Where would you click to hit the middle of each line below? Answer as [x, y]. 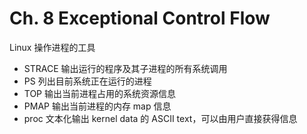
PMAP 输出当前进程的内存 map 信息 [97, 106]
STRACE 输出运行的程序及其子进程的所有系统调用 [125, 68]
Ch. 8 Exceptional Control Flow [140, 18]
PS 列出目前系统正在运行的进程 [87, 81]
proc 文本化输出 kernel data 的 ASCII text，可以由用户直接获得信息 [160, 118]
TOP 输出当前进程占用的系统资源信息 [100, 93]
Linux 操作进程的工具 [52, 47]
